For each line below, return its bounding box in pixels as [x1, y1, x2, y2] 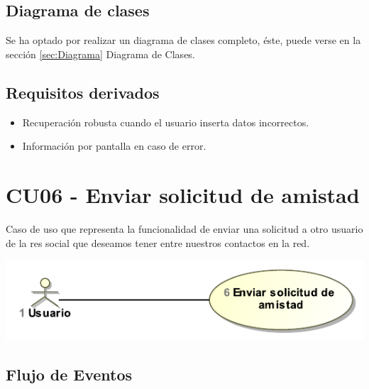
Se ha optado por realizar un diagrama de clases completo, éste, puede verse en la [6, 33, 361, 48]
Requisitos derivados [6, 81, 160, 103]
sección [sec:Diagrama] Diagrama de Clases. [6, 46, 195, 61]
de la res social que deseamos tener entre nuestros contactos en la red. [6, 235, 310, 250]
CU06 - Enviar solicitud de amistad [6, 180, 360, 209]
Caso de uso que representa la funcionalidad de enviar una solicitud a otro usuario [6, 221, 363, 236]
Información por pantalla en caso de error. [22, 138, 206, 153]
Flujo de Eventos [6, 363, 133, 385]
